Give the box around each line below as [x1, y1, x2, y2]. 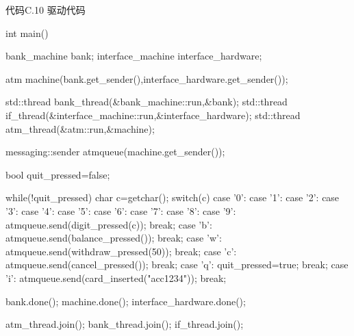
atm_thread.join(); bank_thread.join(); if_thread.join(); [5, 317, 244, 331]
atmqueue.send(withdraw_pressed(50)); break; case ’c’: [5, 244, 237, 258]
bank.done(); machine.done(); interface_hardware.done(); [5, 294, 246, 308]
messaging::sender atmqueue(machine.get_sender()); [5, 144, 225, 159]
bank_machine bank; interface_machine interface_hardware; [5, 49, 262, 63]
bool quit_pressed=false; [5, 167, 110, 181]
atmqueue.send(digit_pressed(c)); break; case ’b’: [5, 217, 212, 231]
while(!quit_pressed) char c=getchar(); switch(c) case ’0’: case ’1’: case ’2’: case [5, 190, 340, 205]
